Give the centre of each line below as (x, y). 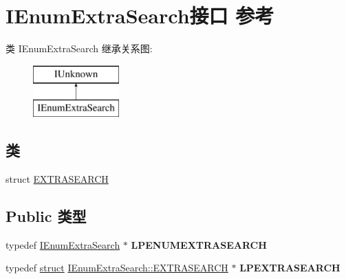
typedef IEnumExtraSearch (63, 244)
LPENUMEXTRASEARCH (199, 244)
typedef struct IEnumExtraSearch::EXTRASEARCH (117, 268)
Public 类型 (46, 216)
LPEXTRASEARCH (290, 268)
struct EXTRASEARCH (57, 179)
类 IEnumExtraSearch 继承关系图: (79, 48)
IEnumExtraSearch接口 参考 (140, 15)
